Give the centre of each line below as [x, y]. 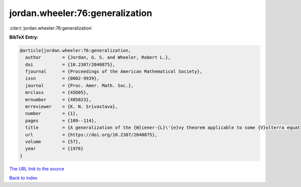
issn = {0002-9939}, [62, 78]
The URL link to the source [37, 168]
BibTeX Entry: [24, 37]
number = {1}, [52, 114]
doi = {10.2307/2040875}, [70, 64]
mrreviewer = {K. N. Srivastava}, [71, 107]
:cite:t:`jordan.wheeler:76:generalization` [51, 28]
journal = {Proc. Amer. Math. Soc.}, [80, 85]
